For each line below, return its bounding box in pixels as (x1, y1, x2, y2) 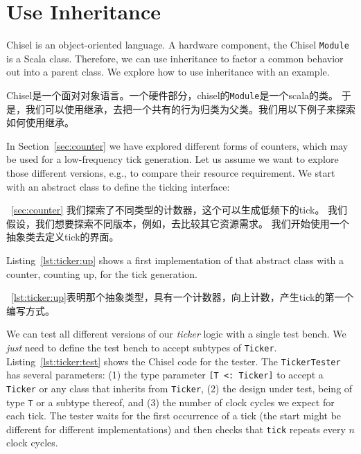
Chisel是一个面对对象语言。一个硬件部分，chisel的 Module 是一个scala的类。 (6, 87, 339, 102)
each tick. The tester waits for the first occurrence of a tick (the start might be (6, 408, 342, 423)
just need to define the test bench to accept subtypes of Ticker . (6, 340, 277, 354)
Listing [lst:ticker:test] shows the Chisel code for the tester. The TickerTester (6, 353, 341, 368)
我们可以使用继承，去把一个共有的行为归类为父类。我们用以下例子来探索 (25, 101, 355, 116)
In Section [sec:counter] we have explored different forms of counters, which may (6, 138, 349, 152)
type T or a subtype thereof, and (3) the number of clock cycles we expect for (6, 394, 335, 409)
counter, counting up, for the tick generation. (6, 266, 197, 281)
